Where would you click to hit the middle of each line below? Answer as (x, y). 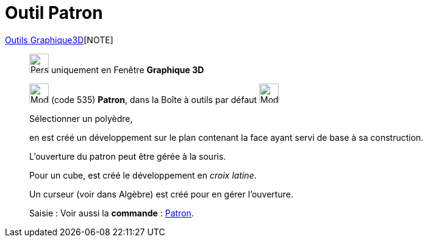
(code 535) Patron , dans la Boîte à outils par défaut (154, 99)
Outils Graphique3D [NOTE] (59, 40)
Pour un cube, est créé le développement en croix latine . (143, 175)
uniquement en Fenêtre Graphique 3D (127, 69)
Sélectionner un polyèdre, (81, 118)
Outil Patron (54, 13)
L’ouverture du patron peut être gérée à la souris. (128, 156)
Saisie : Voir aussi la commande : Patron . (112, 213)
